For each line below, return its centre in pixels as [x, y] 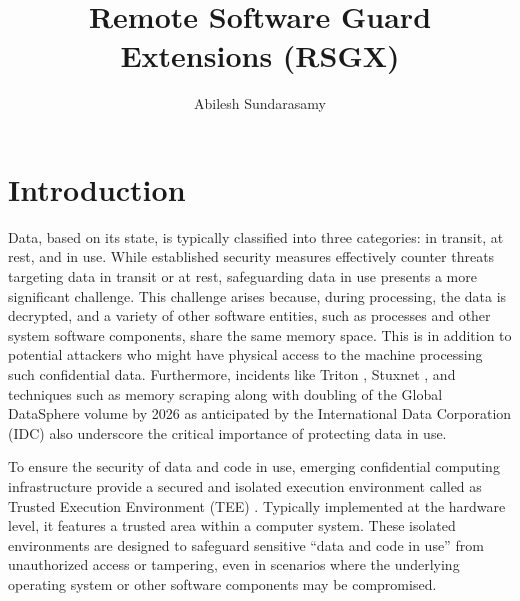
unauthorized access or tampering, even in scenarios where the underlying [234, 564]
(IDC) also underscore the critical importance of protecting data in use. [227, 432]
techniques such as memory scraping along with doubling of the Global [225, 393]
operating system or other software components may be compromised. [222, 583]
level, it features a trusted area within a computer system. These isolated [232, 525]
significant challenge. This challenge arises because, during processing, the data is [257, 295]
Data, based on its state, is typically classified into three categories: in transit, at [256, 236]
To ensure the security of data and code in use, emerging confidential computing [254, 466]
